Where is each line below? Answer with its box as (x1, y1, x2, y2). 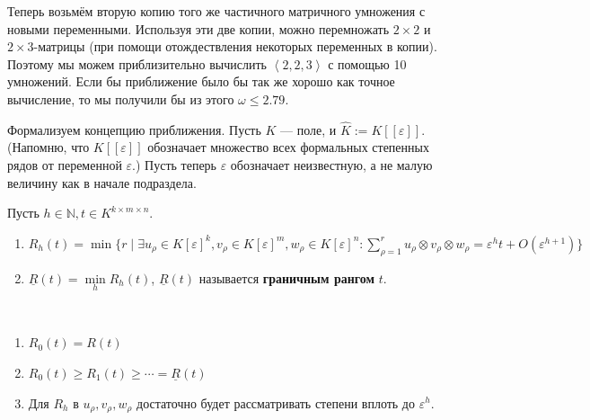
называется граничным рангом (198, 268, 375, 287)
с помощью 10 (328, 54, 407, 73)
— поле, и (280, 120, 337, 139)
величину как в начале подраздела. (7, 173, 197, 192)
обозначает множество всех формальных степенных (147, 138, 429, 156)
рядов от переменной (7, 155, 122, 174)
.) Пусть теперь (132, 155, 217, 174)
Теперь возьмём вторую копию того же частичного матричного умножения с (7, 2, 426, 20)
